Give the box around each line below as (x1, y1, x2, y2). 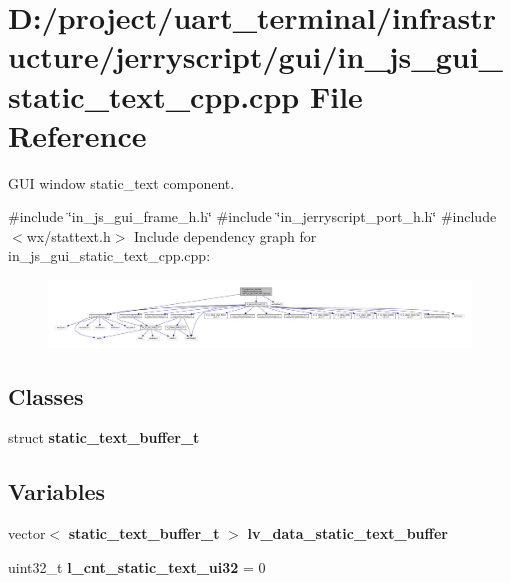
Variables (8, 476, 106, 507)
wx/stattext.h (26, 225, 111, 246)
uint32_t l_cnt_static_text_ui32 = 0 (8, 556, 266, 577)
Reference (8, 114, 147, 155)
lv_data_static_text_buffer (247, 523, 448, 544)
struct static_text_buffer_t (8, 427, 200, 448)
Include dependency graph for (134, 225, 317, 246)
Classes (8, 380, 84, 411)
